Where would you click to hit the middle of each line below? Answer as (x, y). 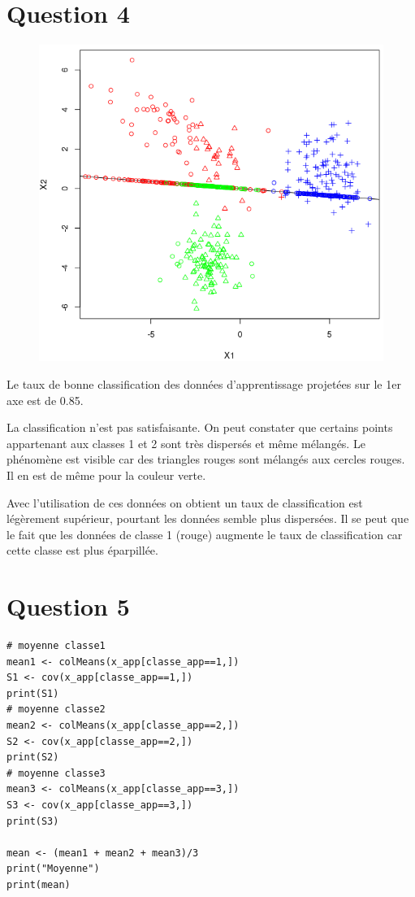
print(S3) (33, 821)
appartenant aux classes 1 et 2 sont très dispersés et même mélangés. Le (186, 443)
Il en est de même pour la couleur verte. (106, 475)
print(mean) (39, 885)
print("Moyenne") (53, 869)
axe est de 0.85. (45, 400)
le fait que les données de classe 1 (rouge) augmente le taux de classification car (205, 534)
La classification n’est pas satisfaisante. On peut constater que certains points (200, 427)
